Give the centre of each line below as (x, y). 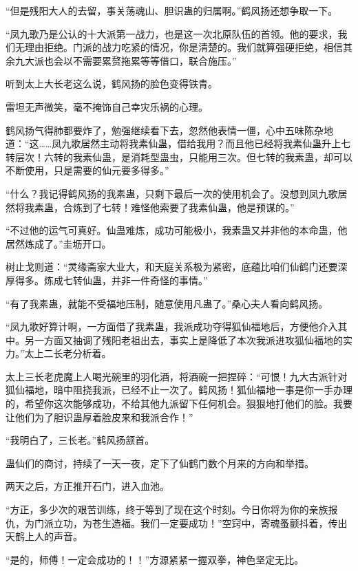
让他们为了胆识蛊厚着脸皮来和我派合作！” (99, 417)
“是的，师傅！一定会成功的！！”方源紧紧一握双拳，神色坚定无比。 (155, 559)
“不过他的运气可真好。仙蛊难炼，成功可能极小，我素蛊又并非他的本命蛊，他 (177, 230)
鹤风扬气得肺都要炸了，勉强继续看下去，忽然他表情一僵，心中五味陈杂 (165, 130)
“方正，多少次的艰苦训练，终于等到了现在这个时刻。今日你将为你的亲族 (167, 509)
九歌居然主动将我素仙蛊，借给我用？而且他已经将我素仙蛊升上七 (206, 143)
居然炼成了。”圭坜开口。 (59, 243)
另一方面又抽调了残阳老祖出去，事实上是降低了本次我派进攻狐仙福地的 (183, 340)
